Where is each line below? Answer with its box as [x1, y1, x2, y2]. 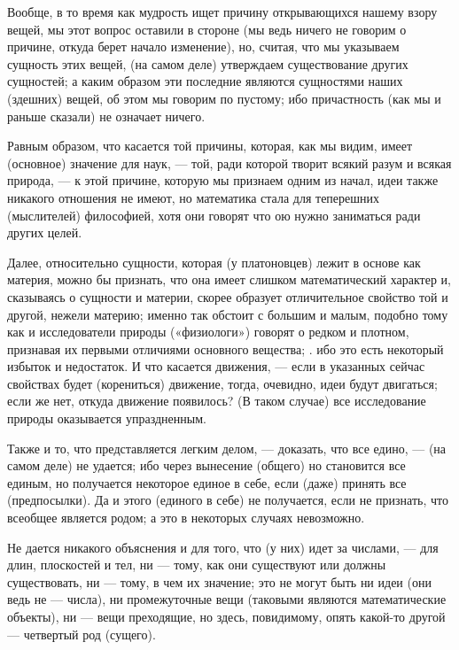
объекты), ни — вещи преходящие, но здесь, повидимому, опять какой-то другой [7, 607, 446, 625]
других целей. [7, 223, 82, 242]
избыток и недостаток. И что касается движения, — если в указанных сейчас [7, 357, 425, 375]
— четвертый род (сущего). [7, 624, 156, 643]
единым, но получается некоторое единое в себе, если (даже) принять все [7, 473, 407, 491]
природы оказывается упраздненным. [7, 409, 206, 428]
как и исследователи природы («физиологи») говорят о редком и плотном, [7, 322, 409, 341]
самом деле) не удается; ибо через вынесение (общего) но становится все [7, 456, 406, 475]
